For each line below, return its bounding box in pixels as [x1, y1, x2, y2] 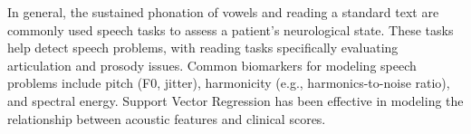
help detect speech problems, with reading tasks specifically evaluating [7, 38, 399, 57]
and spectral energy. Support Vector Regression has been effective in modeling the [7, 91, 464, 110]
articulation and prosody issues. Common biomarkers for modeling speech [7, 55, 417, 74]
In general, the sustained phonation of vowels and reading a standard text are [7, 3, 439, 21]
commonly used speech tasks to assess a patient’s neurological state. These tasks [7, 20, 454, 39]
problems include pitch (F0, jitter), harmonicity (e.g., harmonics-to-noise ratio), [7, 73, 450, 92]
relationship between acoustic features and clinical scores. [7, 109, 326, 128]
